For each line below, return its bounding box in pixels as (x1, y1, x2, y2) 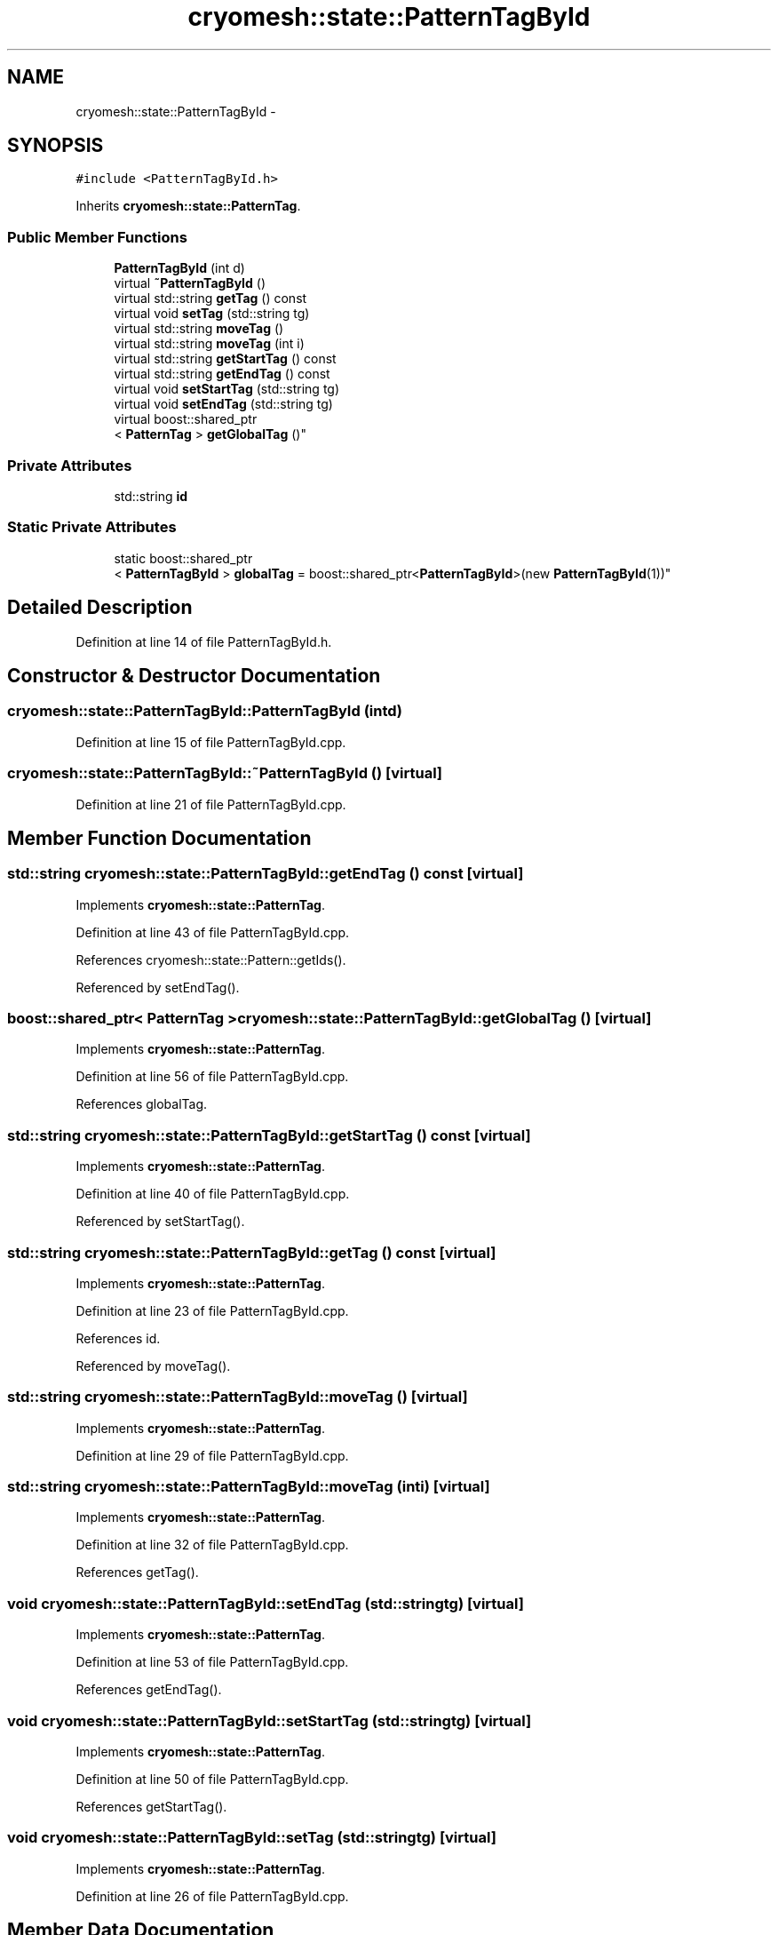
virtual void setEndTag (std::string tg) (114, 396, 333, 412)
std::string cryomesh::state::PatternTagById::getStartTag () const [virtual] (7, 1126, 531, 1144)
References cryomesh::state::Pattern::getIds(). (75, 952, 346, 967)
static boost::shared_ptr (114, 550, 253, 566)
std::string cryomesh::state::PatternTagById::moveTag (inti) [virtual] (7, 1477, 490, 1496)
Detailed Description (7, 596, 193, 619)
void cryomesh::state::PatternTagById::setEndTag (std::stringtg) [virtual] (7, 1594, 524, 1612)
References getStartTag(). (75, 1798, 227, 1814)
